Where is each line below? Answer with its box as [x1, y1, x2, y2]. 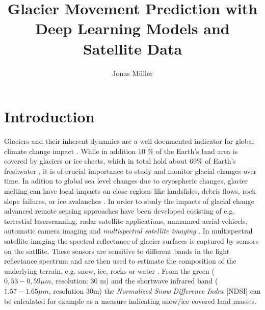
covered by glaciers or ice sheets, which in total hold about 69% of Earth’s [4, 156, 236, 166]
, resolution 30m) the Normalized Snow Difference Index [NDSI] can [48, 285, 261, 296]
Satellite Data [83, 38, 182, 59]
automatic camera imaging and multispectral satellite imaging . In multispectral [4, 225, 253, 236]
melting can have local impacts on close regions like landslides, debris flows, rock [4, 186, 256, 196]
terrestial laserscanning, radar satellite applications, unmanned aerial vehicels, [4, 215, 248, 226]
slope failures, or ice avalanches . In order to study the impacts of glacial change [4, 195, 254, 206]
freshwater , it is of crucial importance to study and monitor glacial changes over [4, 165, 257, 176]
